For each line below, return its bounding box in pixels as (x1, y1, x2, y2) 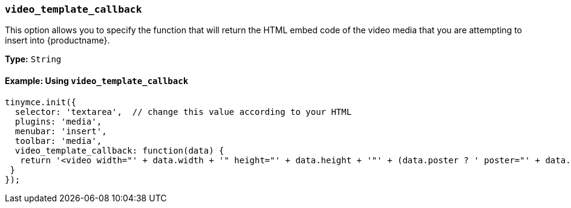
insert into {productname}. (5, 35, 110, 46)
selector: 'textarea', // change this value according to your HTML (15, 106, 352, 117)
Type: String (5, 54, 62, 65)
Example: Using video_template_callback (5, 75, 189, 86)
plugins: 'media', (15, 116, 102, 126)
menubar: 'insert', (15, 126, 107, 136)
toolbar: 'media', (15, 135, 102, 146)
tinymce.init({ (5, 97, 77, 107)
